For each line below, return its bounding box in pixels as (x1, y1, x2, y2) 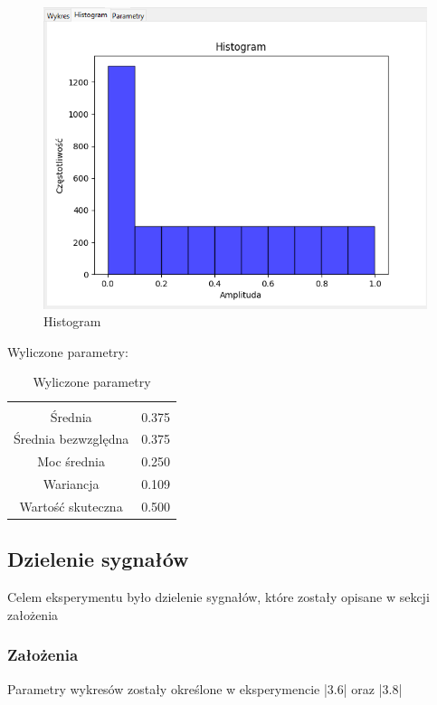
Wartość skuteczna (19, 496, 123, 515)
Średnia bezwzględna (14, 429, 129, 448)
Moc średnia (37, 452, 105, 471)
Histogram (43, 312, 101, 331)
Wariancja (43, 475, 100, 493)
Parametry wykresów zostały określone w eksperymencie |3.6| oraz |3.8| (7, 679, 403, 698)
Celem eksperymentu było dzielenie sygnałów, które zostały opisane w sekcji (7, 587, 430, 606)
